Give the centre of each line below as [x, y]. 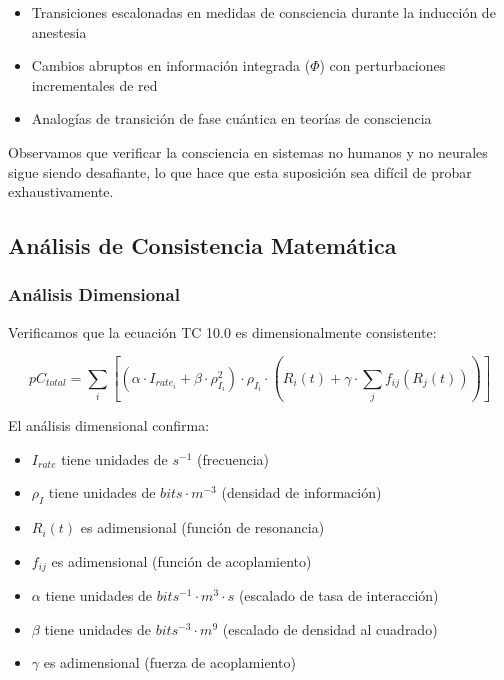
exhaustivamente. [61, 191]
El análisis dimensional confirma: [109, 425]
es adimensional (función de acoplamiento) [181, 560]
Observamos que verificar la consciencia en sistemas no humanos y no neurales [248, 151]
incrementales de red [94, 84]
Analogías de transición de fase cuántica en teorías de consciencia [231, 118]
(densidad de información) [301, 492]
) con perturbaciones [382, 65]
